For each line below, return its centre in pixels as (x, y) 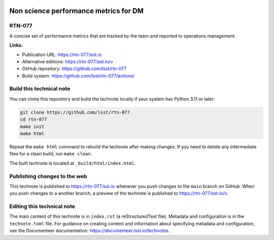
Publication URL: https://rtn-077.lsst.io (62, 54)
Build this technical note (40, 89)
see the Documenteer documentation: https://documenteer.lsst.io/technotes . (90, 231)
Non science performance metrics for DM (77, 11)
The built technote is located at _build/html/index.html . (73, 163)
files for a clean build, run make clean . (51, 154)
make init (32, 126)
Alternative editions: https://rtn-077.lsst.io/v (68, 61)
